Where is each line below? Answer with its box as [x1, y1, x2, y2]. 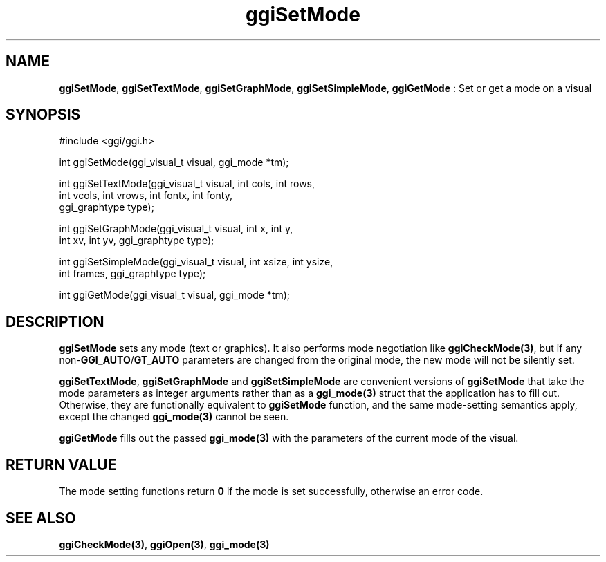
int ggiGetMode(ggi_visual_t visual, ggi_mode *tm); [59, 289, 291, 301]
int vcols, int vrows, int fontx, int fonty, [59, 189, 232, 202]
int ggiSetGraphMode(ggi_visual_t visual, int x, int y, [59, 223, 293, 235]
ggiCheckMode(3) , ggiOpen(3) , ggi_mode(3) [59, 538, 270, 550]
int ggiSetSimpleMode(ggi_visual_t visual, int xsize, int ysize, [59, 256, 333, 268]
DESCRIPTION [6, 312, 104, 330]
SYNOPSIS [6, 106, 81, 124]
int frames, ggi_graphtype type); [59, 268, 206, 280]
